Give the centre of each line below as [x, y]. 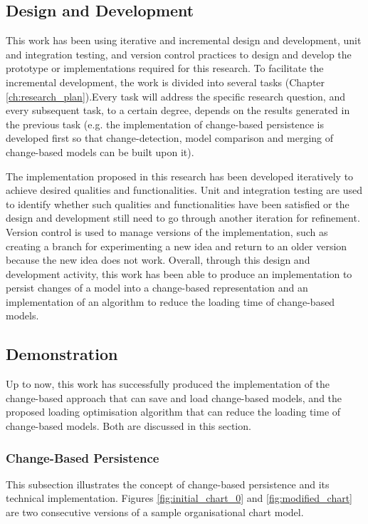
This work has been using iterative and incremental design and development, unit [184, 40]
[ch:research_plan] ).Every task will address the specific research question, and [175, 96]
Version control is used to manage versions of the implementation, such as [167, 231]
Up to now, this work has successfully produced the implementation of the [168, 384]
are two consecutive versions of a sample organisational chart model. [155, 512]
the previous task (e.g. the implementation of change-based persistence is [165, 124]
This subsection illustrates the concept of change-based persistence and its [168, 484]
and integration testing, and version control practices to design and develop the [179, 54]
